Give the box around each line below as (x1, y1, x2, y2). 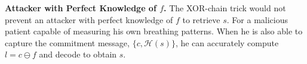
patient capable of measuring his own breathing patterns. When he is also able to (5, 25, 303, 37)
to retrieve (182, 13, 220, 25)
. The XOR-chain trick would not (164, 2, 286, 14)
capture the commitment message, (5, 36, 130, 49)
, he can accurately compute (175, 36, 279, 49)
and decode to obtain (39, 48, 117, 60)
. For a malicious (226, 13, 288, 25)
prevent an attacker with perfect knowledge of (5, 13, 173, 25)
